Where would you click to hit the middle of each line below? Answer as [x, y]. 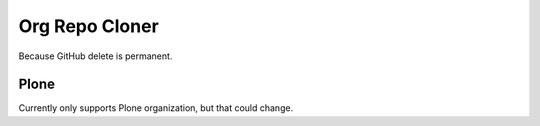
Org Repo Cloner [88, 26]
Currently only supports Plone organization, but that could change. [156, 108]
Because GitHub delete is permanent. [95, 56]
